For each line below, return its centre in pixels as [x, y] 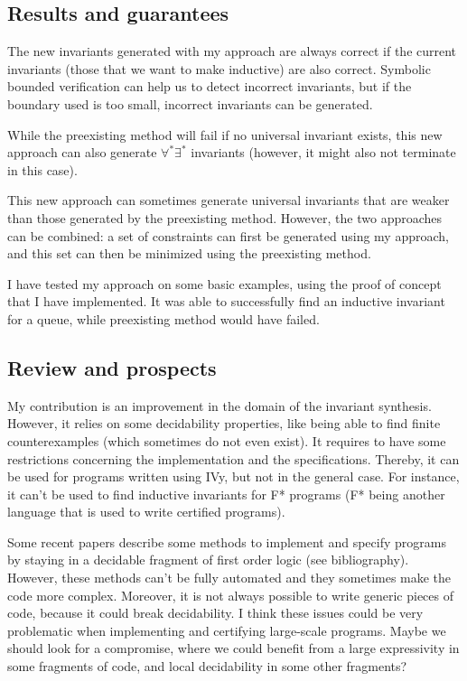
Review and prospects [112, 367]
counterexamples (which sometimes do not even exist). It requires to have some [227, 440]
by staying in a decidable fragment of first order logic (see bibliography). [208, 560]
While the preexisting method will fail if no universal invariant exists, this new [225, 134]
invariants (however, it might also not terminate [323, 152]
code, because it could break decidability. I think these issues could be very [215, 613]
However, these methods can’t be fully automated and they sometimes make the [229, 578]
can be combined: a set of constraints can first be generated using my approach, [228, 235]
